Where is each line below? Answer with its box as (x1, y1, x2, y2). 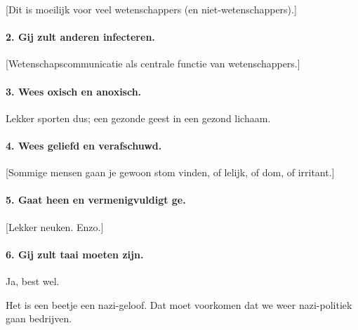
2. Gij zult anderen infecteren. (6, 29, 155, 44)
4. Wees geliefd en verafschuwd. (6, 138, 162, 152)
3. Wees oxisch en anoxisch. (6, 84, 142, 98)
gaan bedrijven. (6, 311, 72, 326)
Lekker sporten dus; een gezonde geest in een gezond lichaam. (6, 110, 271, 125)
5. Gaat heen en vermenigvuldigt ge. (6, 192, 186, 207)
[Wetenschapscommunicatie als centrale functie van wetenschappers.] (6, 56, 300, 71)
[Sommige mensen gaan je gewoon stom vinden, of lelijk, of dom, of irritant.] (6, 165, 335, 180)
